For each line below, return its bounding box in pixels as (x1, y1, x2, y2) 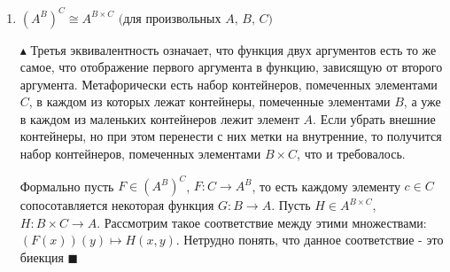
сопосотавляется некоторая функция (19, 196, 214, 214)
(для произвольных (118, 12, 221, 26)
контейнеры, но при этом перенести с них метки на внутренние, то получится (19, 127, 442, 145)
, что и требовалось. (297, 144, 406, 163)
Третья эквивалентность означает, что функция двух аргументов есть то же (30, 40, 437, 58)
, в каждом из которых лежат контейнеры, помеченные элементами (28, 92, 391, 111)
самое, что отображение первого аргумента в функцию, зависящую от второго (19, 58, 443, 76)
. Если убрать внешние (313, 109, 436, 128)
